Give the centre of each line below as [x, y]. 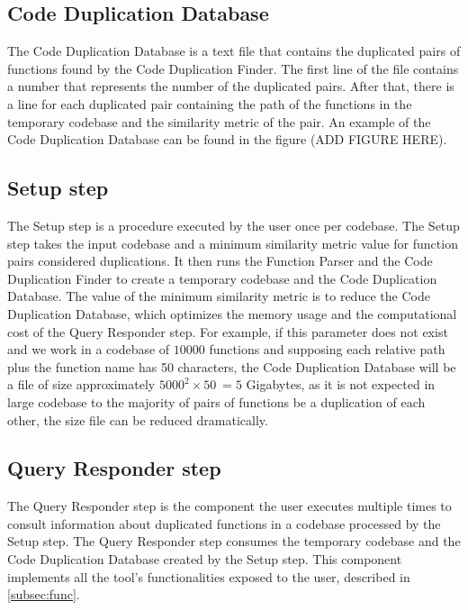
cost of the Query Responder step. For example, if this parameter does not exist [228, 331]
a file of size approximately [81, 384]
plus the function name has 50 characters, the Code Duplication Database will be [232, 366]
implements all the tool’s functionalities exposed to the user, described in [209, 576]
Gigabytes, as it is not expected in [341, 384]
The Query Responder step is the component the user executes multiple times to [229, 506]
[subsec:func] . [44, 594]
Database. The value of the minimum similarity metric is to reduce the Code [219, 296]
